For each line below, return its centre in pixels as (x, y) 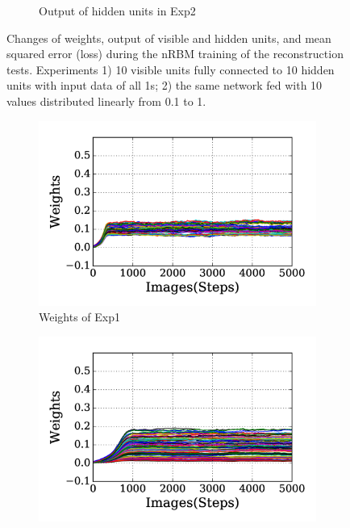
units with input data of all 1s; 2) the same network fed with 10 (165, 85)
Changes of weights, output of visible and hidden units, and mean (169, 38)
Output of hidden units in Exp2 (117, 10)
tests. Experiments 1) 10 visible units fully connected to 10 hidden (171, 69)
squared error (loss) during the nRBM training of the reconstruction (175, 54)
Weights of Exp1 (80, 317)
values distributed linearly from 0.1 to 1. (106, 101)
